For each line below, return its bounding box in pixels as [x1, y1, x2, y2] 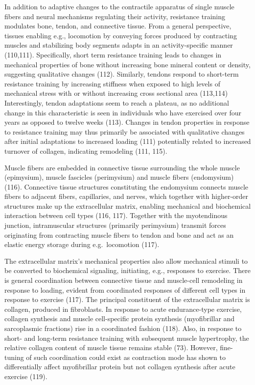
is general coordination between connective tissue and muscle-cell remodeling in [4, 275, 243, 285]
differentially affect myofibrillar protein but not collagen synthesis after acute [4, 361, 235, 372]
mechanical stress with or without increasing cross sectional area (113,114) [4, 88, 228, 98]
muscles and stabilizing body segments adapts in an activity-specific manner [4, 40, 233, 50]
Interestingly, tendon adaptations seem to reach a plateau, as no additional [4, 97, 229, 108]
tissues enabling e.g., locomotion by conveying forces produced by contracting [4, 30, 237, 40]
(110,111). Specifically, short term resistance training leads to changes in [4, 49, 222, 59]
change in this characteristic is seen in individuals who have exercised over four [4, 107, 242, 117]
